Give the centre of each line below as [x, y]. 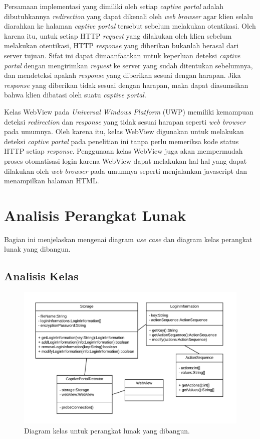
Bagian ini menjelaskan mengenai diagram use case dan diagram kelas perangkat [128, 239]
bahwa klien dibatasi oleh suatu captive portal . [75, 95]
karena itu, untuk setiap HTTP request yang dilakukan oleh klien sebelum [118, 35]
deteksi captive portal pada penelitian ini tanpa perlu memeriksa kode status [121, 141]
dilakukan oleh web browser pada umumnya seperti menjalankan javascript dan [126, 171]
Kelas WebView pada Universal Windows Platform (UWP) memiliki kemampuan [129, 111]
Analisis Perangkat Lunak [95, 215]
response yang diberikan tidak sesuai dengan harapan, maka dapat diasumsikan [126, 85]
